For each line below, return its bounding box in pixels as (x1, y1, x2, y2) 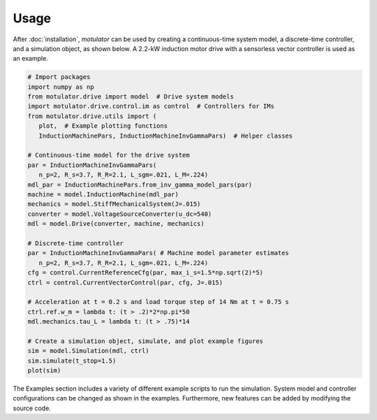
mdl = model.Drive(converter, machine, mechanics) (27, 220, 205, 228)
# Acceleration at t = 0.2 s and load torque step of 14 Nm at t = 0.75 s (27, 298, 290, 306)
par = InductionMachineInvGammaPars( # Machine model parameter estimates (27, 249, 290, 257)
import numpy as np (27, 82, 94, 91)
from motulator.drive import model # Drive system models (27, 93, 234, 101)
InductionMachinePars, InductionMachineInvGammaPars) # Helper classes (38, 131, 293, 140)
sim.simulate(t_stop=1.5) (27, 356, 117, 365)
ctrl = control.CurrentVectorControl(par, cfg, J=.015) (27, 278, 223, 287)
